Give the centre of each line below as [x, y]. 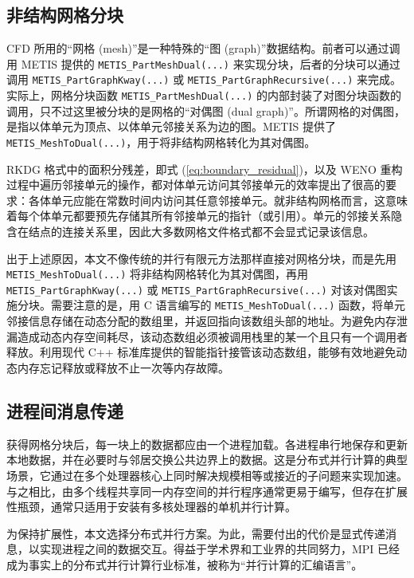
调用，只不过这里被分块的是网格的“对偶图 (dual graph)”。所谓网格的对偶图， [206, 110]
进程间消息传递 [65, 410]
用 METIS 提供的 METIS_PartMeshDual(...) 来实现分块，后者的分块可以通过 [203, 63]
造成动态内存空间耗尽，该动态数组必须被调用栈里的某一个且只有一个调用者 [212, 336]
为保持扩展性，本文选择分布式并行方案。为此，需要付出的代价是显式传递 [196, 533]
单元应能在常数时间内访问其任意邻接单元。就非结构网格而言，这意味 [229, 200]
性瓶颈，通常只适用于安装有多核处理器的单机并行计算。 [151, 507]
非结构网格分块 [65, 15]
